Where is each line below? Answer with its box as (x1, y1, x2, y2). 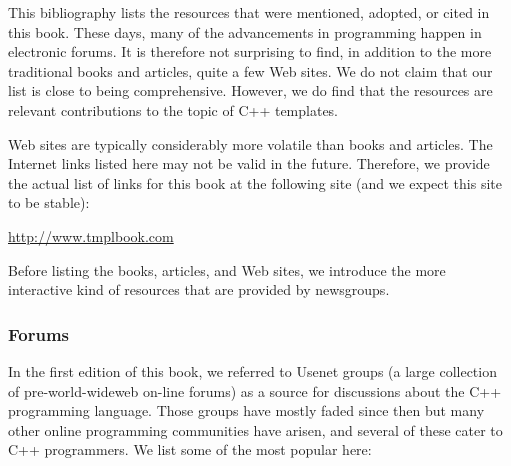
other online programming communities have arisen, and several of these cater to (8, 419, 503, 440)
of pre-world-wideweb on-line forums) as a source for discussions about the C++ (8, 380, 502, 401)
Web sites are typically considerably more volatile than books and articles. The (8, 133, 493, 154)
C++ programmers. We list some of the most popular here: (8, 439, 372, 460)
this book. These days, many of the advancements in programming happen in (8, 21, 482, 42)
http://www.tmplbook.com (8, 225, 174, 246)
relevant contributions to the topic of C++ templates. (8, 99, 339, 120)
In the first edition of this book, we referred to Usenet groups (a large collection (8, 360, 497, 381)
